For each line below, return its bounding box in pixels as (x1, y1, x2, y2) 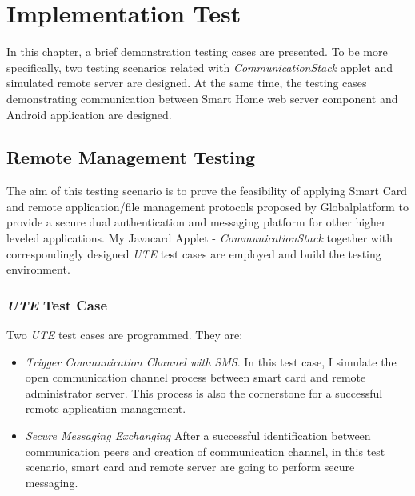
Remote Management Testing (6, 145, 256, 170)
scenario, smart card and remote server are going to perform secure (25, 458, 355, 475)
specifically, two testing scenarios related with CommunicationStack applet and (6, 58, 393, 75)
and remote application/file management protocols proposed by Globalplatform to (6, 198, 409, 214)
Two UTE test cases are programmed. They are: (6, 326, 243, 343)
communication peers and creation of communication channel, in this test (25, 442, 385, 459)
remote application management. (25, 400, 186, 417)
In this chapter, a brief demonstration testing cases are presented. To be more (6, 43, 388, 60)
